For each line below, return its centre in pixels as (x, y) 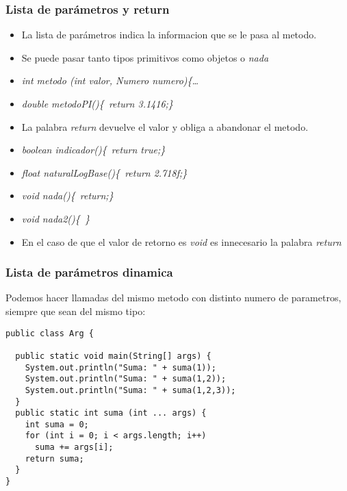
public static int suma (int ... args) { (111, 413)
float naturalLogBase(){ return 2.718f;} (104, 172)
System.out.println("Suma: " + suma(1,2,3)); (130, 390)
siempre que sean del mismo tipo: (76, 311)
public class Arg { (50, 333)
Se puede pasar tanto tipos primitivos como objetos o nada (145, 57)
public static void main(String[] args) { (113, 356)
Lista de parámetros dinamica (89, 272)
